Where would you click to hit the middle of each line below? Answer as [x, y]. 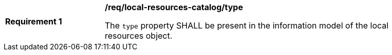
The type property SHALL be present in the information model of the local [247, 25]
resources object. [139, 36]
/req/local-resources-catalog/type [174, 7]
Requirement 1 [34, 21]
